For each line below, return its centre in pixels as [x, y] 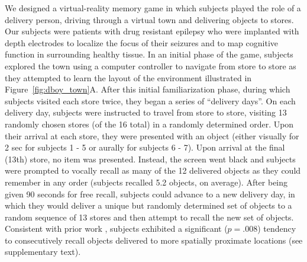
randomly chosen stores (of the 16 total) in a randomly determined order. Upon [149, 124]
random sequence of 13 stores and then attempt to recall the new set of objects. [149, 217]
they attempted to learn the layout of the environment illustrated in [128, 77]
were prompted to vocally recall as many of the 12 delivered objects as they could [153, 170]
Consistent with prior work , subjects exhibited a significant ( [116, 229]
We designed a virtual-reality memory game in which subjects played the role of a [153, 8]
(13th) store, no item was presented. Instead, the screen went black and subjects [150, 159]
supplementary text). [43, 252]
